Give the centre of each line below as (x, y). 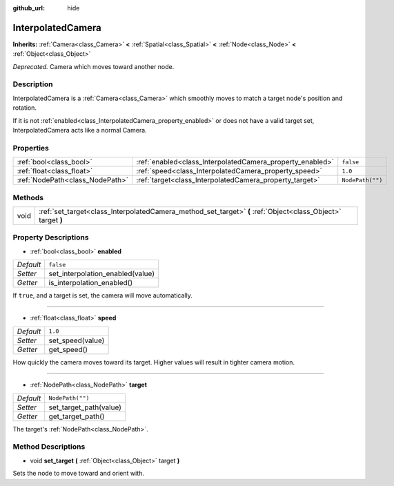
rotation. (25, 108)
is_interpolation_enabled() (91, 283)
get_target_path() (77, 416)
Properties (31, 148)
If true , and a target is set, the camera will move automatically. (102, 295)
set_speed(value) (77, 340)
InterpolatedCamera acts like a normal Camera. (80, 130)
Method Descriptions (49, 447)
